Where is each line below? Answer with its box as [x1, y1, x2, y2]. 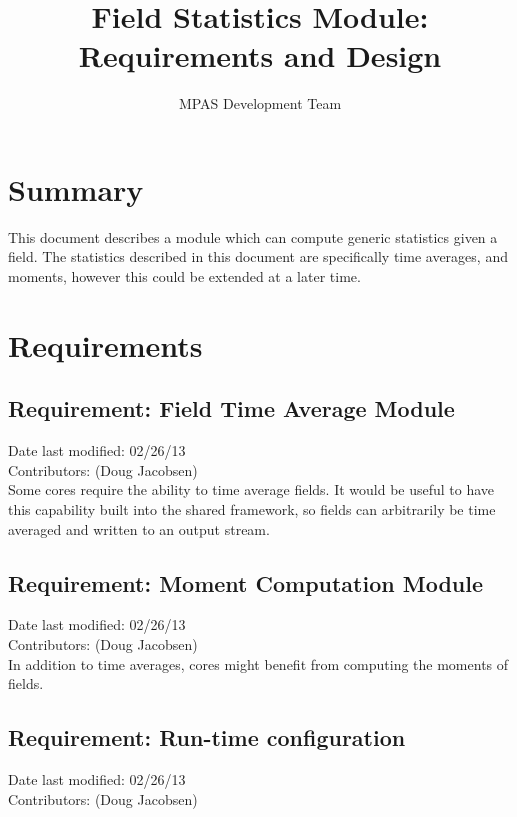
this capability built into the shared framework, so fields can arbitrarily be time [8, 498, 496, 519]
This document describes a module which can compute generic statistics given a [8, 226, 498, 247]
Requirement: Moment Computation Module [8, 567, 484, 598]
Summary [8, 168, 144, 209]
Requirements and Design [78, 35, 442, 76]
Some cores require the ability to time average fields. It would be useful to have [8, 479, 495, 500]
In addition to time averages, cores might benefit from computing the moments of [8, 653, 509, 674]
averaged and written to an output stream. [8, 518, 270, 539]
